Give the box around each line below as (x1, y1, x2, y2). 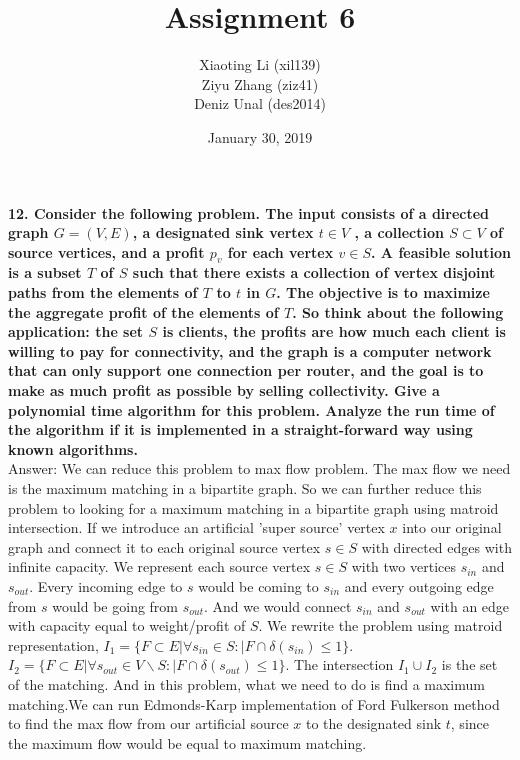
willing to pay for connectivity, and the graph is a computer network (8, 340, 492, 361)
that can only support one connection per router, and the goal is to (8, 360, 484, 381)
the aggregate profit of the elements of (8, 301, 279, 322)
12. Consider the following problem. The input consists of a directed (8, 202, 490, 223)
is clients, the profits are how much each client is (162, 321, 506, 342)
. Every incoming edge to (29, 575, 183, 596)
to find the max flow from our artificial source (8, 713, 289, 734)
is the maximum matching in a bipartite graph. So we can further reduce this (8, 478, 482, 499)
